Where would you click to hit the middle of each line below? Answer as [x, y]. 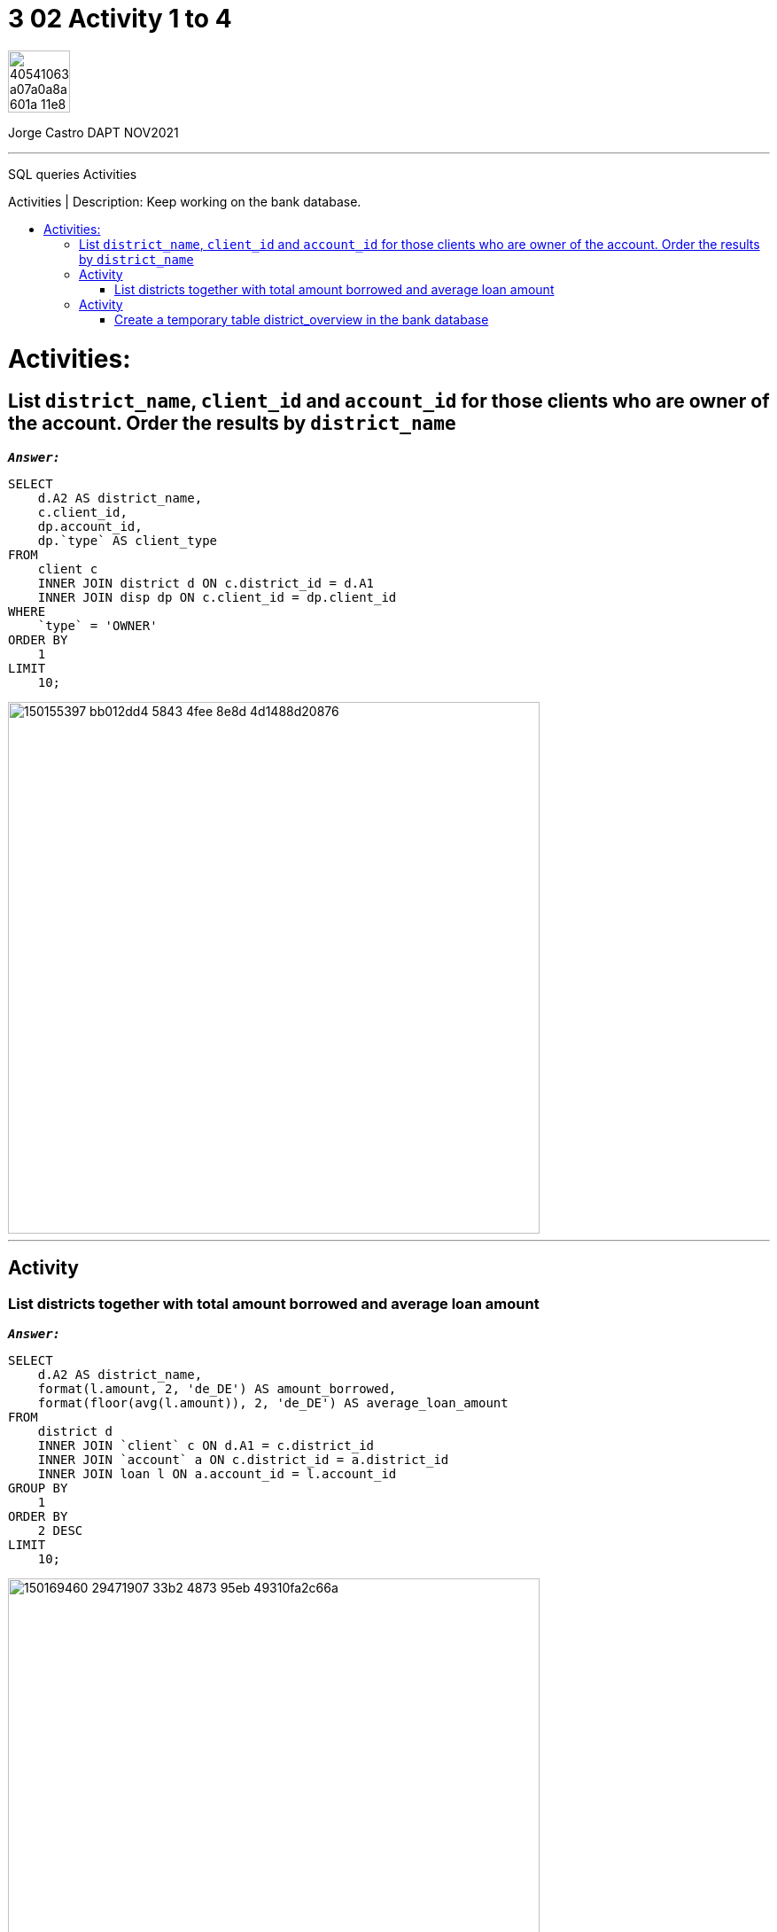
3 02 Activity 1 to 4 [120, 19]
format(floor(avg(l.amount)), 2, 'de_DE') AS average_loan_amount [273, 1402]
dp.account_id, [90, 526]
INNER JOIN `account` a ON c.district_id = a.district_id [243, 1459]
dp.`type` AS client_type [128, 540]
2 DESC [60, 1530]
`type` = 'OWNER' [97, 625]
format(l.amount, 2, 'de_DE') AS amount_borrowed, [217, 1388]
